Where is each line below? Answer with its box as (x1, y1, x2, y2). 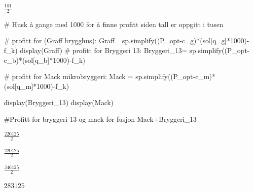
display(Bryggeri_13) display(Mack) (4, 97, 114, 108)
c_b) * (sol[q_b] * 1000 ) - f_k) (4, 55, 86, 65)
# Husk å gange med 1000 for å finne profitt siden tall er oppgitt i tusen (4, 19, 223, 29)
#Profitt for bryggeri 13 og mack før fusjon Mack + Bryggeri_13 (4, 113, 197, 124)
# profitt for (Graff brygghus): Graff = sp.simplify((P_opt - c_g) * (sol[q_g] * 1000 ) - (4, 35, 249, 46)
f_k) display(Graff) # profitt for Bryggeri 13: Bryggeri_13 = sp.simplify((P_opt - (4, 45, 250, 55)
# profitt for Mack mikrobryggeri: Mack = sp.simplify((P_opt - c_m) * (4, 71, 216, 82)
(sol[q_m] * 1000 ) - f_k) (4, 81, 69, 91)
